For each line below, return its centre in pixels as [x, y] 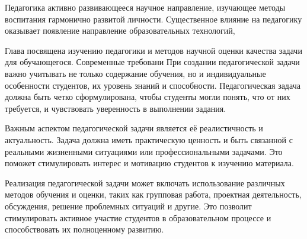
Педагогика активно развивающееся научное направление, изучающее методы [145, 7]
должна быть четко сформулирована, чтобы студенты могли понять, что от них [148, 97]
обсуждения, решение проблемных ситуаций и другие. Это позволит [128, 206]
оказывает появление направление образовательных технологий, [120, 30]
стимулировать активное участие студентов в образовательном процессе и [138, 217]
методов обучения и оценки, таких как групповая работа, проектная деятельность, [153, 194]
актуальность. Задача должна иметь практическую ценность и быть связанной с [149, 139]
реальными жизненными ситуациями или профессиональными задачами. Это [144, 151]
